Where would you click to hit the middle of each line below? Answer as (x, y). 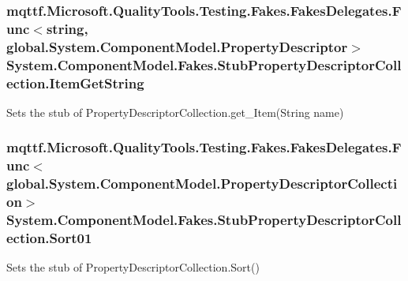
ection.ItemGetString (75, 82)
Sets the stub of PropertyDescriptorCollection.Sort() (133, 267)
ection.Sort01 (49, 238)
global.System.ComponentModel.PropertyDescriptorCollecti (202, 184)
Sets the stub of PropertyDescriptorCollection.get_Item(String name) (175, 112)
